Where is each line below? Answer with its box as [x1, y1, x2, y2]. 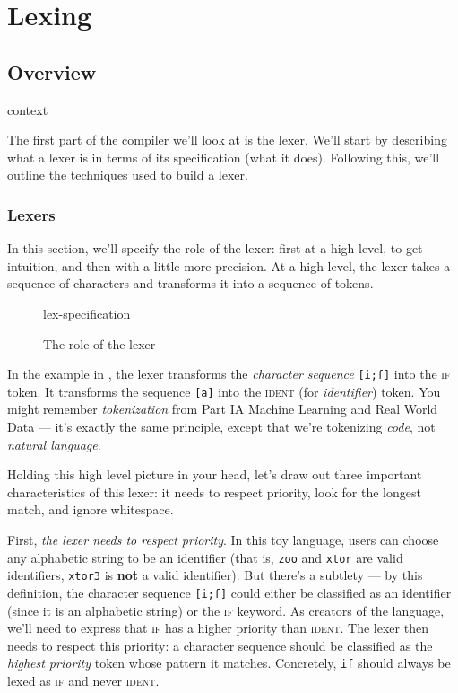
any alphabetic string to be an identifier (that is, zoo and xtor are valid [7, 548, 403, 566]
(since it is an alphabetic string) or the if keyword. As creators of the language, [7, 601, 445, 619]
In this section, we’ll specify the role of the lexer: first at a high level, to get [7, 239, 423, 258]
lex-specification [43, 303, 131, 322]
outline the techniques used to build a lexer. [7, 165, 248, 184]
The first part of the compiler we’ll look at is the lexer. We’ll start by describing [7, 130, 447, 149]
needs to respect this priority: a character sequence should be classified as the [7, 636, 433, 654]
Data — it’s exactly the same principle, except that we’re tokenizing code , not [7, 417, 436, 436]
